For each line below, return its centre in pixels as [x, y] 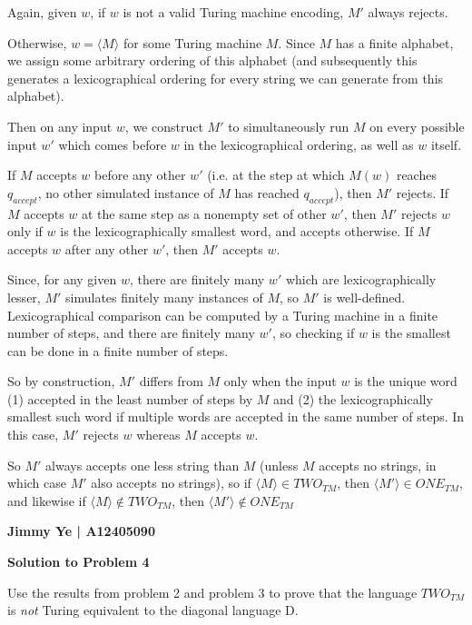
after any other [107, 248]
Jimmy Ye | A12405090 [81, 531]
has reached [267, 192]
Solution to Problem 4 [79, 562]
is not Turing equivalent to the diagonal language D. [153, 610]
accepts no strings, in [378, 465]
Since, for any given [62, 279]
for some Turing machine [192, 42]
